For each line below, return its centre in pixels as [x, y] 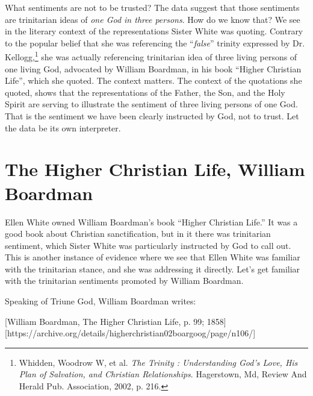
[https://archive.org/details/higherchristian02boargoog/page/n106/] [130, 333]
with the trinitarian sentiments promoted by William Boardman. [124, 281]
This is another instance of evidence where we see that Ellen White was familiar [153, 257]
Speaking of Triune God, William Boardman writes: [101, 301]
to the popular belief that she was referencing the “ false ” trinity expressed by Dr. [155, 42]
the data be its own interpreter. [63, 127]
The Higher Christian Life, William [155, 169]
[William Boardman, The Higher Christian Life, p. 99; [105, 321]
